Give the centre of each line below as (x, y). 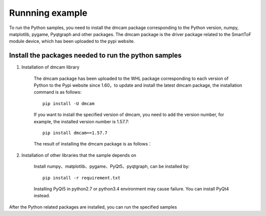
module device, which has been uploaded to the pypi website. (72, 41)
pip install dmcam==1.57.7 (75, 133)
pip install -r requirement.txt (82, 178)
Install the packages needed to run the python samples (95, 55)
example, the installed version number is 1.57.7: (81, 121)
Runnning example (48, 13)
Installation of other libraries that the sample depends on (79, 155)
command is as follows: (58, 92)
